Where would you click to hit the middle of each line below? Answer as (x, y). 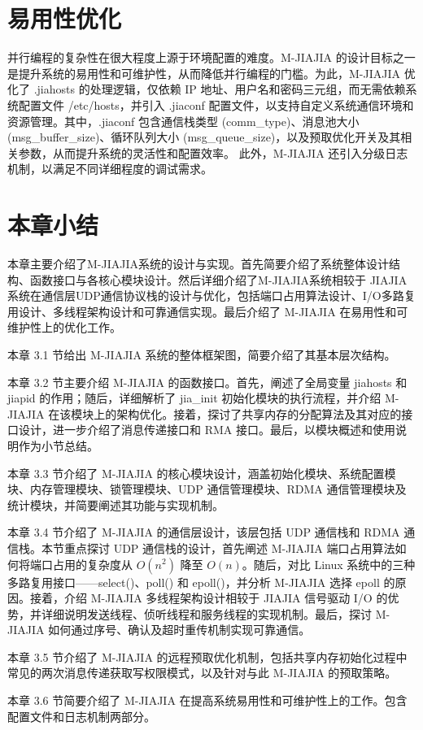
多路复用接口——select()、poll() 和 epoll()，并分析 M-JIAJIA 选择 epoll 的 (201, 582)
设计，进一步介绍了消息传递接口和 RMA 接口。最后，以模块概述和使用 (207, 430)
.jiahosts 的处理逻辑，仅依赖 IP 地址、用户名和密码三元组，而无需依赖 (220, 89)
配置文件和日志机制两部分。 (81, 716)
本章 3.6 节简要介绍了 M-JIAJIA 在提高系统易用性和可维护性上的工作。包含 (207, 700)
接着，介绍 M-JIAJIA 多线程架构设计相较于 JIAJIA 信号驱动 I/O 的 (209, 598)
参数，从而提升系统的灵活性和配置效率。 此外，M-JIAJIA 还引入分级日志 (213, 152)
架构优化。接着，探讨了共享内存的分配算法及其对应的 (259, 413)
